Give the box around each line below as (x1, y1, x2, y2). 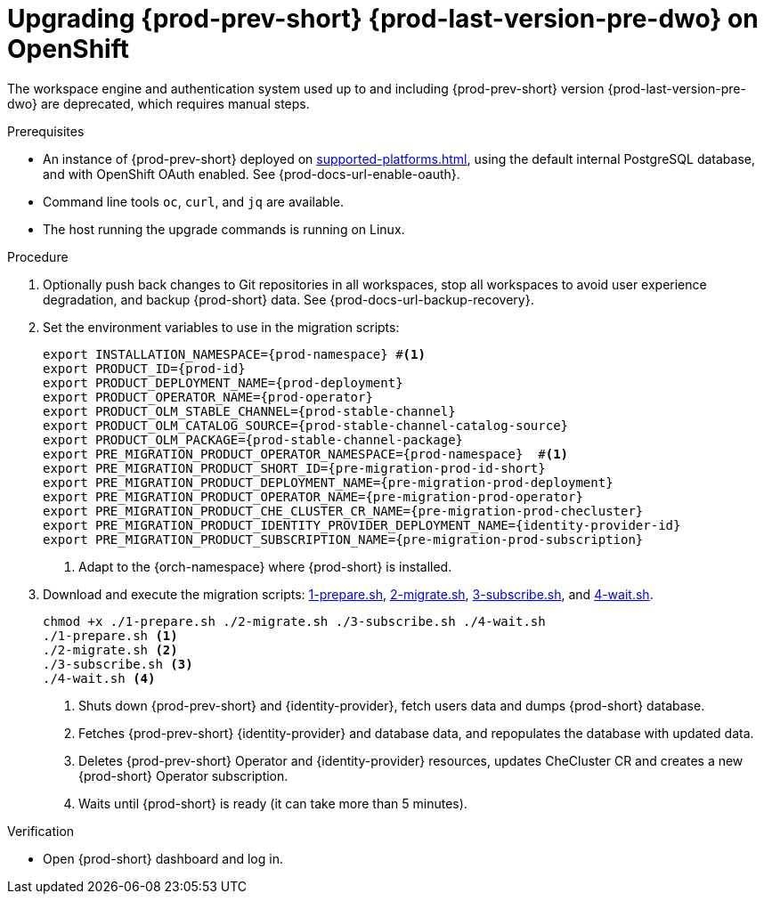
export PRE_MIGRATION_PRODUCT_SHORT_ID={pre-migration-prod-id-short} (43, 460, 546, 475)
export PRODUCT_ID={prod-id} (43, 361, 246, 376)
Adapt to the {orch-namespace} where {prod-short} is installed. (78, 558, 452, 574)
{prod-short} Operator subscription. (78, 767, 289, 783)
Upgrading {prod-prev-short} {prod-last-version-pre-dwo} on (7, 4, 759, 34)
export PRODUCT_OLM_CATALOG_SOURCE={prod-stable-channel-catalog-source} (43, 418, 569, 433)
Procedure (7, 248, 69, 264)
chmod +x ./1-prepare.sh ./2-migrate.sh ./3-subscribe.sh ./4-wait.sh (43, 613, 546, 629)
